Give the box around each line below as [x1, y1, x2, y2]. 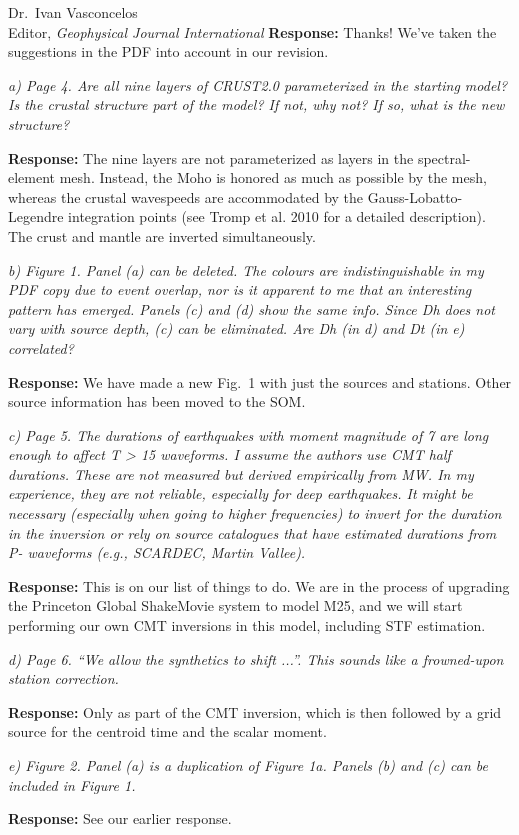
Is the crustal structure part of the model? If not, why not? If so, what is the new [8, 94, 505, 115]
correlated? [8, 337, 74, 358]
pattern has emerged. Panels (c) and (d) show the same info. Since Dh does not [8, 298, 496, 319]
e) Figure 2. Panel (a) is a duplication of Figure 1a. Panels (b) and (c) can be [8, 755, 488, 775]
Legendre [8, 206, 64, 227]
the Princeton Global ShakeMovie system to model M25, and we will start [8, 595, 463, 616]
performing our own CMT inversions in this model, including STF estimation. [8, 615, 486, 636]
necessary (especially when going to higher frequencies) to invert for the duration [8, 503, 502, 524]
